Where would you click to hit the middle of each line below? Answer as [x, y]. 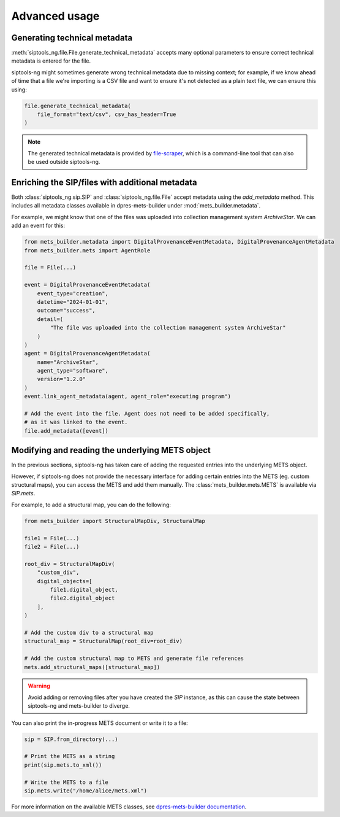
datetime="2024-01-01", [73, 302]
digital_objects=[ [65, 581]
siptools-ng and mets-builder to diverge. [79, 706]
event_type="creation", [73, 293]
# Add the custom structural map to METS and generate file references [134, 659]
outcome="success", [66, 311]
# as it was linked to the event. [76, 422]
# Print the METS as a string [70, 756]
